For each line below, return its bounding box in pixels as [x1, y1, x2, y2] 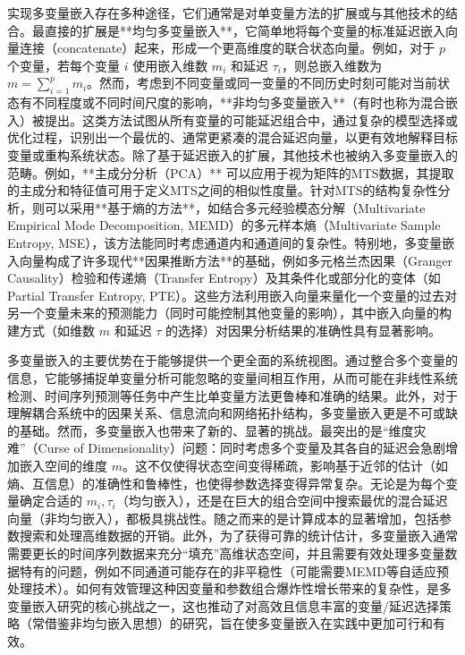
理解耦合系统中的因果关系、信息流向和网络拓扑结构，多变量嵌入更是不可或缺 [7, 404, 458, 422]
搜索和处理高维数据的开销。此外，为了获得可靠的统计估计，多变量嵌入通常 [19, 526, 458, 545]
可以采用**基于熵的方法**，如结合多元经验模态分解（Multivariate [44, 198, 426, 217]
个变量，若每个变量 [7, 55, 120, 74]
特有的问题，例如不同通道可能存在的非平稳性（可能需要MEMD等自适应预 [19, 561, 449, 580]
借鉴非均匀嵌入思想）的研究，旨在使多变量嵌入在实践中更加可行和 [44, 614, 433, 633]
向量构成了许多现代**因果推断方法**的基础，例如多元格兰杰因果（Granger [19, 251, 452, 269]
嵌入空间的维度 [19, 456, 107, 475]
